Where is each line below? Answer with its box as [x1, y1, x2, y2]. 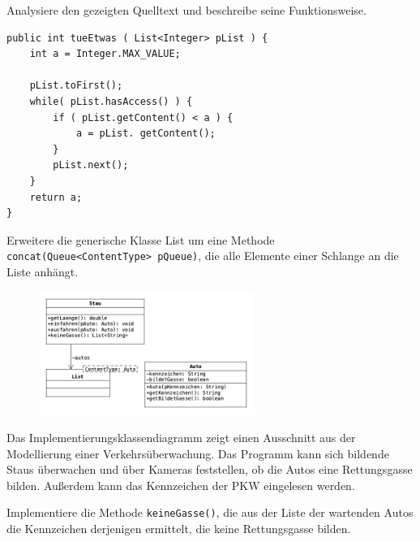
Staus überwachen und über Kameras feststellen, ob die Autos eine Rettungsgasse [6, 461, 413, 478]
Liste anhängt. [6, 262, 79, 280]
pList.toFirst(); [29, 80, 123, 92]
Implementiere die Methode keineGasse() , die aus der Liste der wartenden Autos [6, 504, 414, 521]
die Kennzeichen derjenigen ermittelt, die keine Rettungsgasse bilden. [6, 519, 351, 536]
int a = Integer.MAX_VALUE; [29, 48, 181, 60]
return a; [29, 191, 83, 203]
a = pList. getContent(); [75, 128, 216, 140]
